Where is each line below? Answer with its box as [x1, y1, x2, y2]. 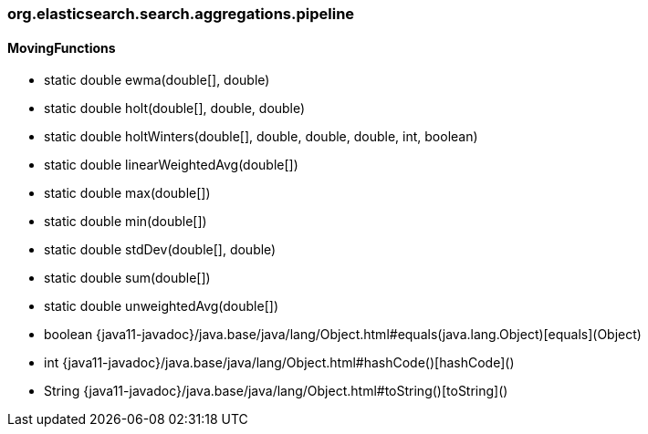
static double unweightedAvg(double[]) [44, 298, 278, 315]
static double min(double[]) [44, 213, 207, 230]
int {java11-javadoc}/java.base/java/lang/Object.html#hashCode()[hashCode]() [44, 355, 515, 371]
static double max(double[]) [44, 185, 211, 201]
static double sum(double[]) [44, 270, 211, 286]
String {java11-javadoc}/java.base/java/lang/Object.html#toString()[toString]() [44, 383, 508, 399]
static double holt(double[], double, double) [44, 100, 306, 117]
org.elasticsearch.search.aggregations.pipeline [7, 5, 355, 23]
